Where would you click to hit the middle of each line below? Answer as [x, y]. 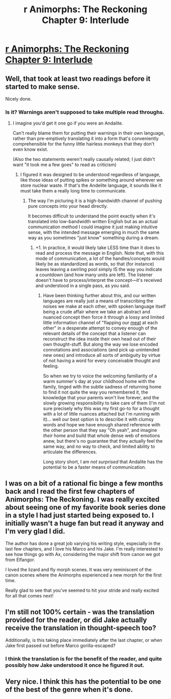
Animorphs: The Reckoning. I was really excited [82, 499]
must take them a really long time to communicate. [73, 191]
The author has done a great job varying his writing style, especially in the [83, 544]
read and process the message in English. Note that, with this [100, 253]
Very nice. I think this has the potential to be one [83, 682]
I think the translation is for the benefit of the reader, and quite [84, 659]
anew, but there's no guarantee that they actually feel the [103, 441]
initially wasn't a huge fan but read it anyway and [84, 523]
